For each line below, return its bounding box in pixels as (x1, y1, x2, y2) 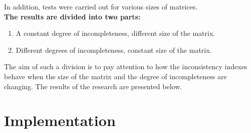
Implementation (4, 110, 116, 131)
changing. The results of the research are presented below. (4, 81, 182, 91)
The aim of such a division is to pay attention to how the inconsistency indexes (4, 61, 247, 72)
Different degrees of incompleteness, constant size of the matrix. (16, 44, 212, 55)
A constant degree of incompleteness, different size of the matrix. (16, 28, 215, 38)
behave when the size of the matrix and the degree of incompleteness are (4, 71, 227, 81)
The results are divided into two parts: (4, 11, 141, 21)
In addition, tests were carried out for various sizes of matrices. (4, 1, 198, 11)
